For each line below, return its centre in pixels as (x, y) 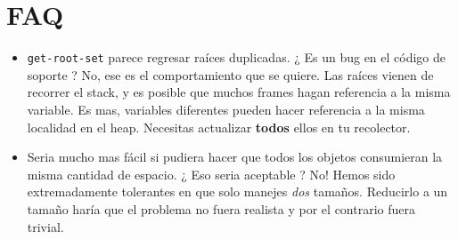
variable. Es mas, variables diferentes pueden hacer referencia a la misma (226, 109)
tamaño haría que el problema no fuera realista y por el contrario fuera (221, 208)
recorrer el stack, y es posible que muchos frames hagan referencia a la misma (239, 92)
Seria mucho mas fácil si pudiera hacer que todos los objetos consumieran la (235, 157)
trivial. (45, 226)
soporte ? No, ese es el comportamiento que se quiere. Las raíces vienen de (230, 74)
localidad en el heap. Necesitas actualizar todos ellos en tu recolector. (219, 127)
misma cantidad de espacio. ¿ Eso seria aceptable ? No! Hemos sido (211, 174)
